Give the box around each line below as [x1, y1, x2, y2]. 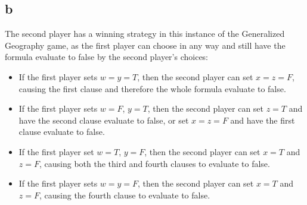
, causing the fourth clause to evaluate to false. [39, 188, 210, 201]
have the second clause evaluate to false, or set [18, 113, 189, 126]
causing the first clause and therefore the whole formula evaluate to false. [18, 82, 286, 94]
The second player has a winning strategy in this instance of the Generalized [5, 27, 285, 40]
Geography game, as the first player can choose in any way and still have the [5, 39, 286, 51]
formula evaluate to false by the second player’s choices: [5, 51, 209, 63]
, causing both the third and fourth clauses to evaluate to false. [39, 157, 270, 169]
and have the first [230, 113, 295, 126]
